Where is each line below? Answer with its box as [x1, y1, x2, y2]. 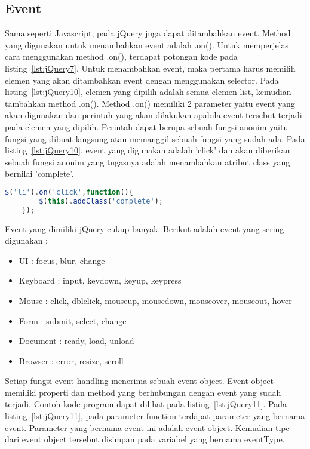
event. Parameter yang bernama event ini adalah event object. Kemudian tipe [5, 421, 290, 433]
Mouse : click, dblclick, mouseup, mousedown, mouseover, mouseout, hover [19, 294, 292, 306]
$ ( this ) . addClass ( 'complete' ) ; [39, 196, 163, 205]
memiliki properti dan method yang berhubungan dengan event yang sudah [5, 386, 281, 398]
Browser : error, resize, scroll [19, 354, 124, 367]
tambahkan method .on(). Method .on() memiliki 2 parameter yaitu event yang [5, 97, 295, 109]
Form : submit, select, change [19, 314, 127, 327]
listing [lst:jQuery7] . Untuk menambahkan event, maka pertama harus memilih [5, 61, 296, 74]
